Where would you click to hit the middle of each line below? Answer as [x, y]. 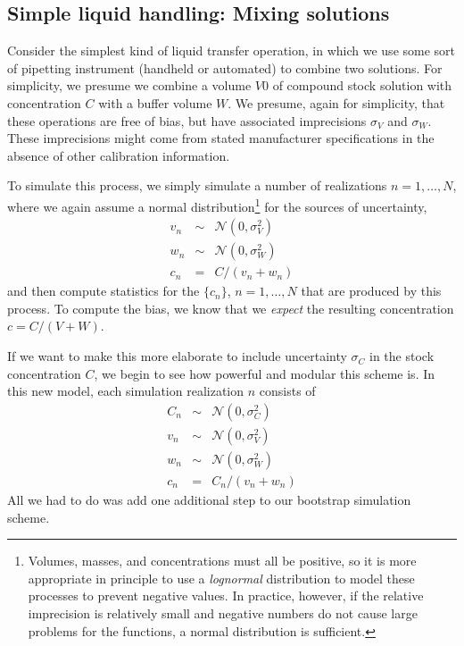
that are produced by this [371, 291]
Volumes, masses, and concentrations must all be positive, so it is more [222, 561]
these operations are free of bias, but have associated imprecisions [187, 120]
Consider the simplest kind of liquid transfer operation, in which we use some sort [232, 50]
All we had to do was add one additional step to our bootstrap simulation [209, 499]
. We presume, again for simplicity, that [336, 102]
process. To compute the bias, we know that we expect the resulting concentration [231, 308]
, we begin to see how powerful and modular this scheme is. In [265, 373]
